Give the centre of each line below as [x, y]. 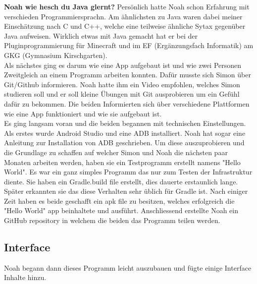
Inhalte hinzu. [25, 277]
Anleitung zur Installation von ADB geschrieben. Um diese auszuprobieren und [124, 142]
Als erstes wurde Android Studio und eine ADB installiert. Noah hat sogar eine [125, 133]
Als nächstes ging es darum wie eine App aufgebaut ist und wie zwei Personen [123, 65]
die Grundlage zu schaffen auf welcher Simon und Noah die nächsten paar [116, 152]
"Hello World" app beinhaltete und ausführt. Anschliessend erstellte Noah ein [121, 210]
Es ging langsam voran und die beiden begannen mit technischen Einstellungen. [125, 123]
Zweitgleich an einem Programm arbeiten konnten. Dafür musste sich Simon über [128, 75]
